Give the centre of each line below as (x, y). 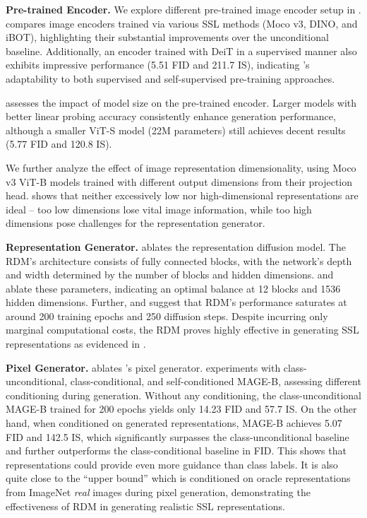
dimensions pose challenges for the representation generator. (136, 223)
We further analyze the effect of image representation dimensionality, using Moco (181, 167)
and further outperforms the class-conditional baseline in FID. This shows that (176, 451)
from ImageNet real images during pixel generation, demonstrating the (158, 492)
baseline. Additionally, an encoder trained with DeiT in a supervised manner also (181, 51)
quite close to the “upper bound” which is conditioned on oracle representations (178, 478)
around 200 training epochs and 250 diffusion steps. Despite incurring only (167, 316)
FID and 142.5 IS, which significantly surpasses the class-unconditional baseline (178, 436)
